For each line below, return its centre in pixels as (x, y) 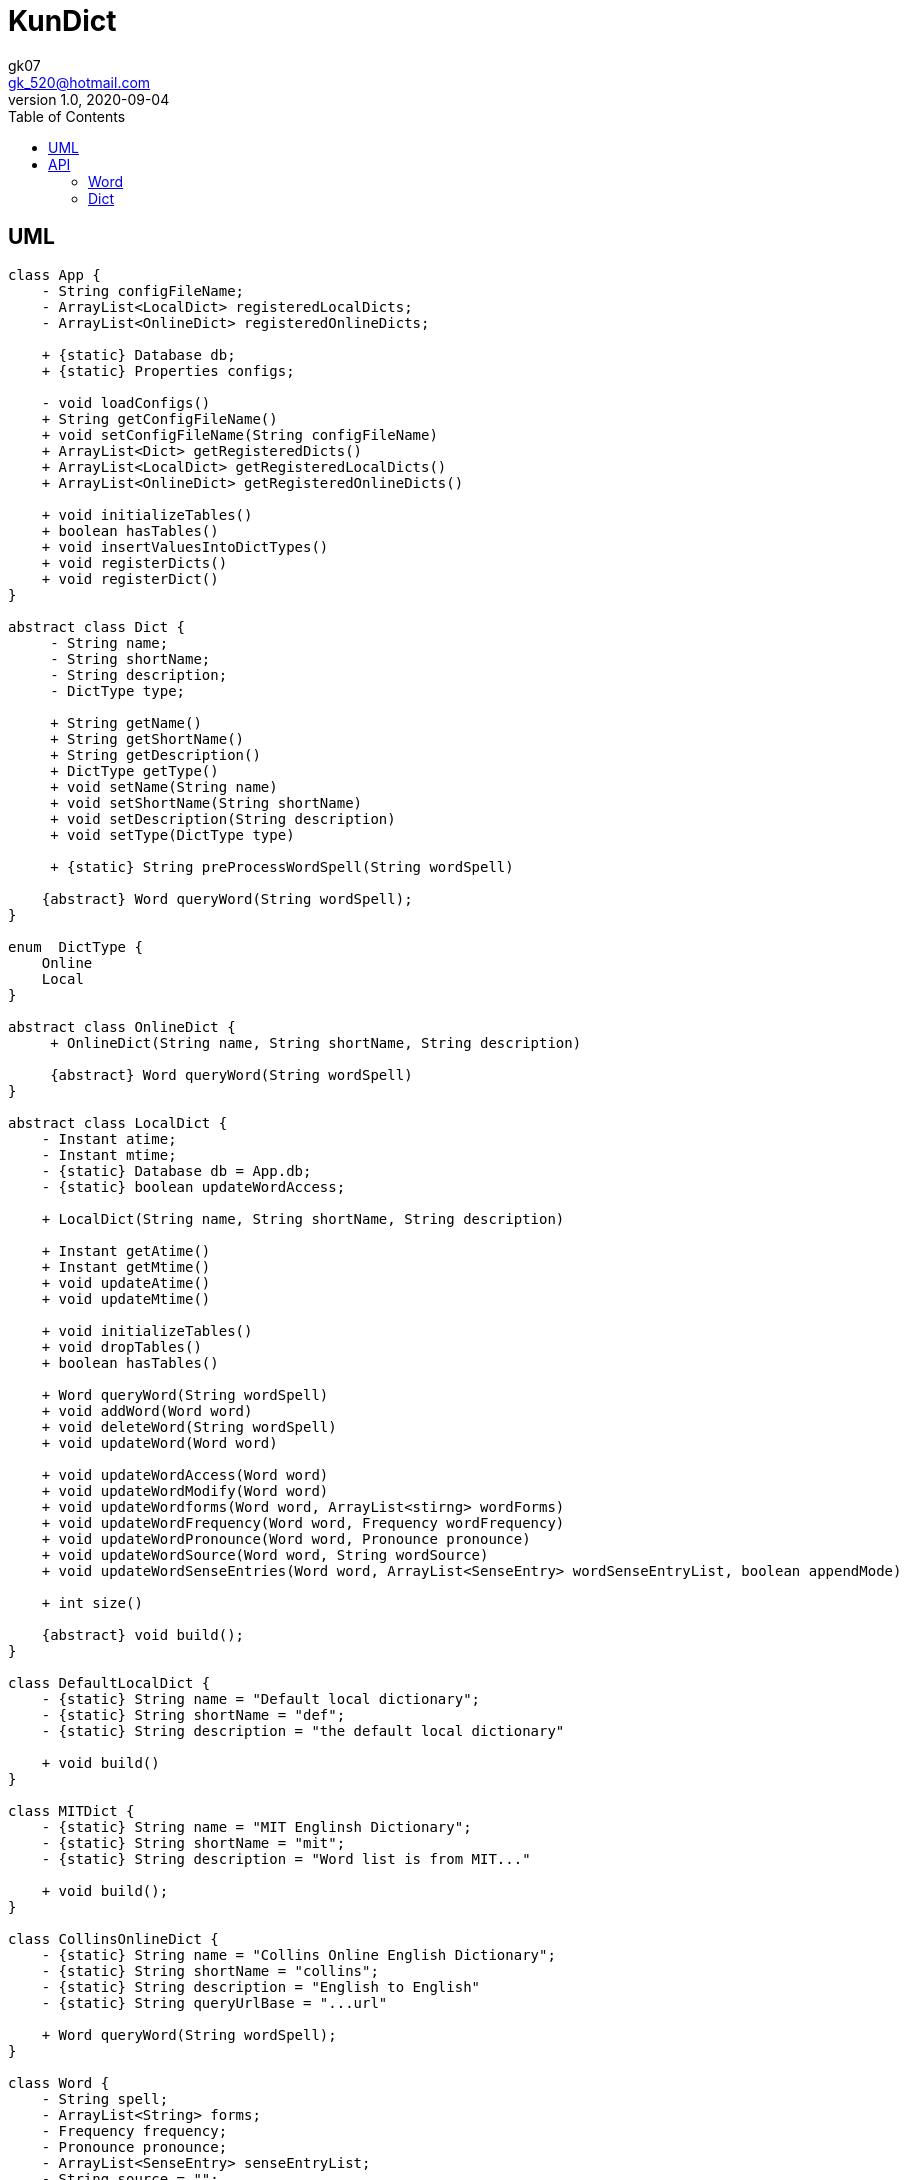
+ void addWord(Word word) (147, 1410)
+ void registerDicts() (134, 562)
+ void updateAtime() (126, 1282)
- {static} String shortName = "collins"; (210, 1970)
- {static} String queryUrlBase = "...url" (214, 2002)
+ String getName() (126, 722)
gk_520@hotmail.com (79, 82)
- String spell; (105, 2098)
